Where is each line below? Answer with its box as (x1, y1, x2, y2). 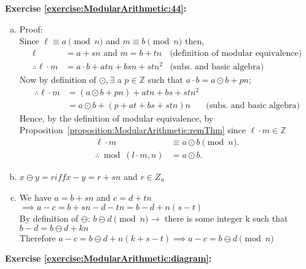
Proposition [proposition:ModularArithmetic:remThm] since (19, 123, 246, 136)
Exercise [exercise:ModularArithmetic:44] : (5, 2, 187, 14)
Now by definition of (19, 72, 96, 85)
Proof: (19, 22, 43, 35)
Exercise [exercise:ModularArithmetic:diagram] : (5, 252, 212, 265)
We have (19, 190, 52, 203)
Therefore (19, 231, 56, 244)
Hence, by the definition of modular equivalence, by (19, 111, 214, 124)
